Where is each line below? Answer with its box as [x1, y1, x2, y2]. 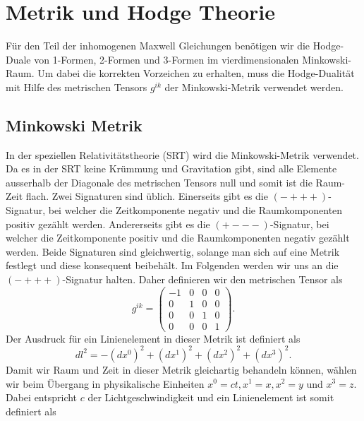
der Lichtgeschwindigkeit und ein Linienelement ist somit [87, 390, 334, 405]
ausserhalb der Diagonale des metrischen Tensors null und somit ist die [6, 174, 313, 189]
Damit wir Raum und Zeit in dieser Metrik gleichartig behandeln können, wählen [6, 362, 357, 376]
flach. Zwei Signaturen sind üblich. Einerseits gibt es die [25, 189, 268, 203]
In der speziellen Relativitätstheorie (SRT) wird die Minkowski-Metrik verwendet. [6, 147, 359, 162]
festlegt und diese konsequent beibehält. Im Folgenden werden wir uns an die [6, 258, 339, 273]
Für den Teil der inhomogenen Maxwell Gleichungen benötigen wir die [6, 38, 310, 53]
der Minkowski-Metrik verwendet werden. [164, 79, 344, 94]
